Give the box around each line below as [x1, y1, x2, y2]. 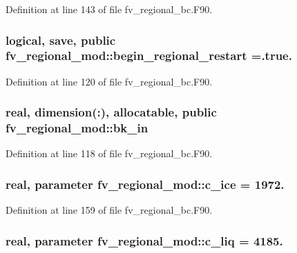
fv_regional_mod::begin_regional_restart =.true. [6, 47, 292, 64]
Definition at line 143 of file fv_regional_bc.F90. [6, 2, 213, 16]
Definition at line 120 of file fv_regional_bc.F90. [6, 74, 213, 88]
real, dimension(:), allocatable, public [6, 103, 217, 121]
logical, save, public [6, 31, 116, 48]
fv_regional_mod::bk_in [6, 119, 148, 136]
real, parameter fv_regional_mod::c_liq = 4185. [6, 232, 283, 249]
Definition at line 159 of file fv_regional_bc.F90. [6, 203, 213, 217]
